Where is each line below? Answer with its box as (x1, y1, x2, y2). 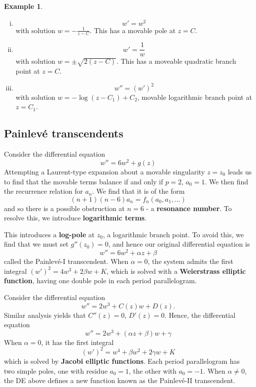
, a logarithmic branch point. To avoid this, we (103, 229, 244, 239)
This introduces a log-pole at (4, 229, 95, 239)
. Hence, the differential (164, 309, 236, 320)
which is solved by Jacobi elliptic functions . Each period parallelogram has (4, 355, 240, 366)
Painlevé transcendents (4, 126, 124, 141)
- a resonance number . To (146, 203, 232, 213)
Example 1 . (4, 1, 43, 11)
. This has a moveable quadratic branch (116, 56, 236, 66)
